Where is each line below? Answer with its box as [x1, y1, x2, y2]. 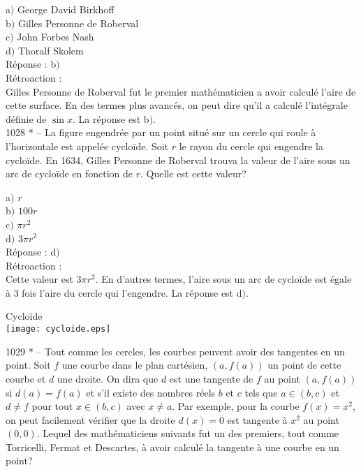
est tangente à [227, 412, 288, 427]
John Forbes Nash [17, 29, 94, 44]
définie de [6, 111, 47, 126]
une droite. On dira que [57, 371, 159, 385]
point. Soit [6, 357, 51, 372]
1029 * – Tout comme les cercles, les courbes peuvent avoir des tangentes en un [6, 344, 345, 358]
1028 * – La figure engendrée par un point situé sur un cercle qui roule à [6, 125, 316, 140]
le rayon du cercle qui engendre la [179, 138, 323, 153]
